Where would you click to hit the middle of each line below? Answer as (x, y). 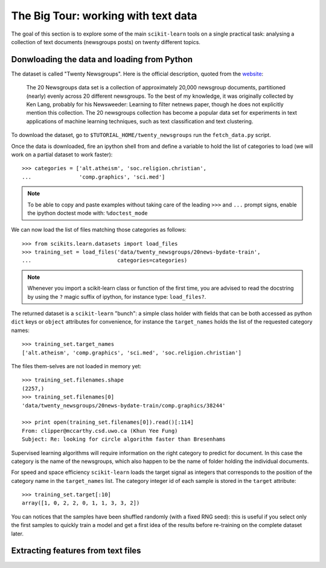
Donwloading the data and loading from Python (102, 59)
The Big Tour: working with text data (104, 16)
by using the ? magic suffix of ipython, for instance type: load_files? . (117, 296)
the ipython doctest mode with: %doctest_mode (88, 213)
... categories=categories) (105, 260)
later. (18, 534)
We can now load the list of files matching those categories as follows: (99, 230)
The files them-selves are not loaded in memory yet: (76, 366)
